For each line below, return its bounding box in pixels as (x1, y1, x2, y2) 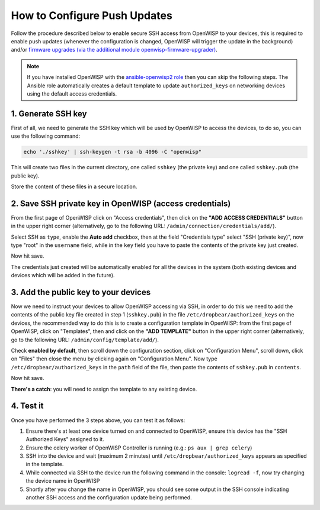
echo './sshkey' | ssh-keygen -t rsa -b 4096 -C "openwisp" (23, 148, 202, 156)
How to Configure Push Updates (11, 9, 173, 22)
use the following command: (11, 132, 81, 140)
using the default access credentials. (27, 90, 117, 97)
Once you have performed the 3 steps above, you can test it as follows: (11, 416, 185, 424)
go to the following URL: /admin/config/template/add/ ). (11, 336, 159, 343)
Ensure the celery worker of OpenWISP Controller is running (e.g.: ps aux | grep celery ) (25, 444, 252, 451)
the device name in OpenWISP (25, 477, 100, 484)
